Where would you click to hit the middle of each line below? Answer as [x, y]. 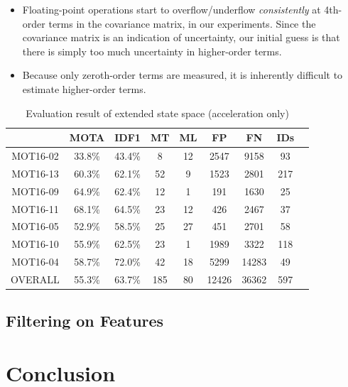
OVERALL [35, 279]
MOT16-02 [35, 156]
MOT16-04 [35, 262]
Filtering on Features [85, 321]
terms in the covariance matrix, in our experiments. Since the [182, 23]
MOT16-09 [35, 191]
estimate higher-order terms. [84, 88]
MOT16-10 [35, 244]
